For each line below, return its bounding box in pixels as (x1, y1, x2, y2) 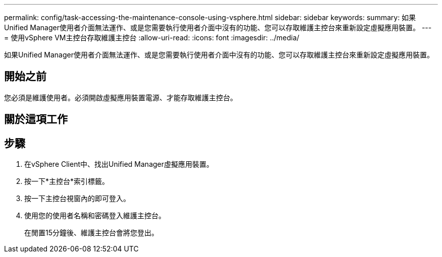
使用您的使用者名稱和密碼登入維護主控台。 (24, 211, 165, 220)
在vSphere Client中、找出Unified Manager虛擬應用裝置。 (24, 160, 214, 169)
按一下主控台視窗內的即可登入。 (24, 194, 130, 203)
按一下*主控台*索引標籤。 (24, 177, 109, 186)
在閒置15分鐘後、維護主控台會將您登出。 (24, 228, 158, 237)
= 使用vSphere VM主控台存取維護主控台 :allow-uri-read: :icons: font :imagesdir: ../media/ (4, 33, 300, 42)
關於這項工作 (4, 113, 68, 126)
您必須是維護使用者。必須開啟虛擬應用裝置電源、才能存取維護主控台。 (4, 93, 237, 102)
